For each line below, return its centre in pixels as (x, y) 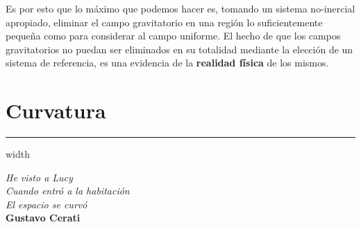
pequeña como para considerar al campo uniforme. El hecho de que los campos (173, 36)
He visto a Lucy (39, 177)
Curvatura (56, 110)
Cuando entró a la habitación (68, 191)
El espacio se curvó (47, 204)
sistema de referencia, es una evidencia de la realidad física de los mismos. (167, 63)
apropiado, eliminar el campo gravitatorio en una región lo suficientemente (164, 22)
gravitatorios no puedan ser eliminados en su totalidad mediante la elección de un (179, 49)
